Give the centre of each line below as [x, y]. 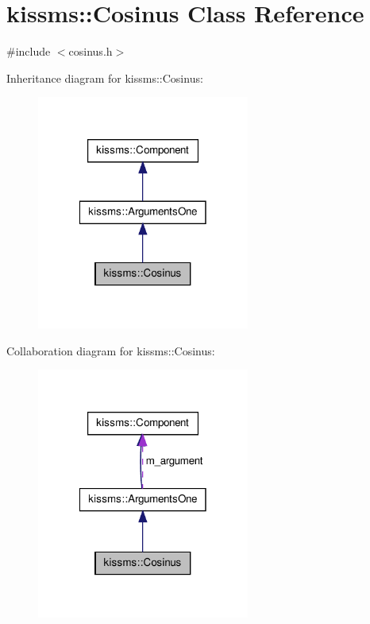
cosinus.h [91, 51]
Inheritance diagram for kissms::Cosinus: [105, 78]
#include [29, 51]
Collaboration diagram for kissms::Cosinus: [111, 350]
